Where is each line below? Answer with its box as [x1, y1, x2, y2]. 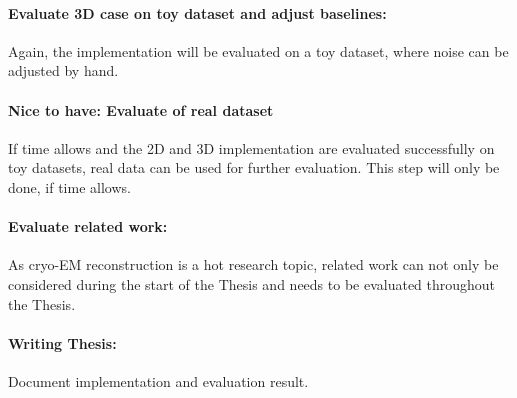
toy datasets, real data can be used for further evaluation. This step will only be [8, 157, 500, 178]
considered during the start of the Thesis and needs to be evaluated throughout [8, 273, 496, 294]
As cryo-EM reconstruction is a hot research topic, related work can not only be [8, 254, 499, 275]
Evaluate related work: [8, 216, 168, 237]
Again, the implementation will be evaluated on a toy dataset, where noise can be [8, 40, 509, 61]
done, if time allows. [8, 176, 131, 197]
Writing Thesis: [8, 332, 117, 353]
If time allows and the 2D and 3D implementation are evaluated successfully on [8, 137, 495, 158]
